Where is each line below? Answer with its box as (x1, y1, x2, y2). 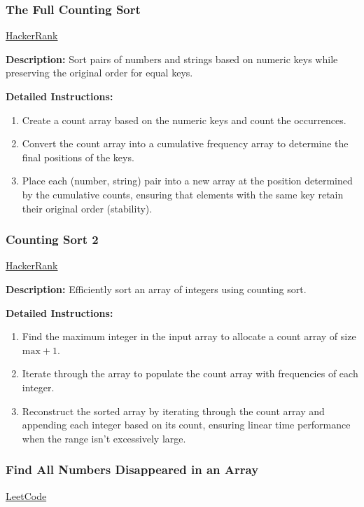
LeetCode (6, 488, 47, 503)
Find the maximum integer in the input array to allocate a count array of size (22, 329, 356, 344)
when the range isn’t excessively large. (22, 431, 186, 445)
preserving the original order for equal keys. (6, 65, 193, 80)
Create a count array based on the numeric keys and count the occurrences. (22, 112, 346, 127)
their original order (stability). (22, 201, 153, 215)
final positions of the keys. (22, 149, 134, 164)
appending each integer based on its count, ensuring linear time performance (22, 417, 351, 432)
